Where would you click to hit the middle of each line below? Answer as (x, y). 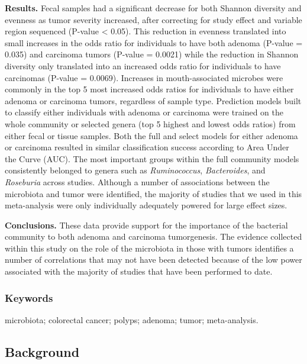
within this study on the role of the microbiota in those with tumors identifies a (149, 248)
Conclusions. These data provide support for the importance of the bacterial (146, 225)
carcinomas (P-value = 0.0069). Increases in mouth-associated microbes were (144, 77)
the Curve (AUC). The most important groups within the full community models (152, 158)
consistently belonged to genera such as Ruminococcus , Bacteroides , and (135, 170)
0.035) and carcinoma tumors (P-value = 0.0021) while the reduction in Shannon (152, 54)
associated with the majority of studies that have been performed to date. (139, 271)
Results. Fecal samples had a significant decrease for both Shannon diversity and (153, 8)
